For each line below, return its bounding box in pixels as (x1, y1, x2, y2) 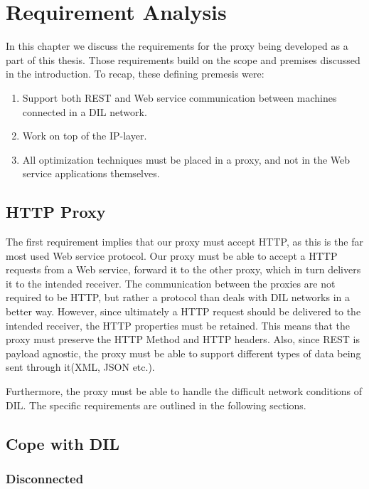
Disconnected (6, 469, 84, 487)
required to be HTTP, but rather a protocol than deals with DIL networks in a (6, 290, 350, 305)
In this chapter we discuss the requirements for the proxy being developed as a (6, 38, 348, 53)
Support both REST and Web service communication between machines (22, 90, 337, 105)
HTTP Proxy (6, 201, 106, 223)
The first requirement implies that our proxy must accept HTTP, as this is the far (6, 234, 363, 249)
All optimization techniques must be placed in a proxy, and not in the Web (22, 152, 351, 167)
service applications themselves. (22, 166, 160, 181)
